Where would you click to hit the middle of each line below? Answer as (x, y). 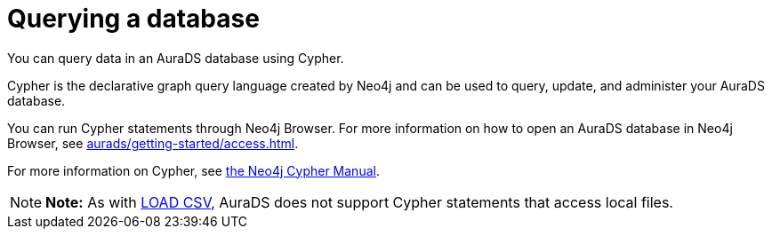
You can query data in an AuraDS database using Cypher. (176, 58)
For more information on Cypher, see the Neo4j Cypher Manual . (193, 170)
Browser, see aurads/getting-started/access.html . (153, 143)
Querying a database (133, 19)
